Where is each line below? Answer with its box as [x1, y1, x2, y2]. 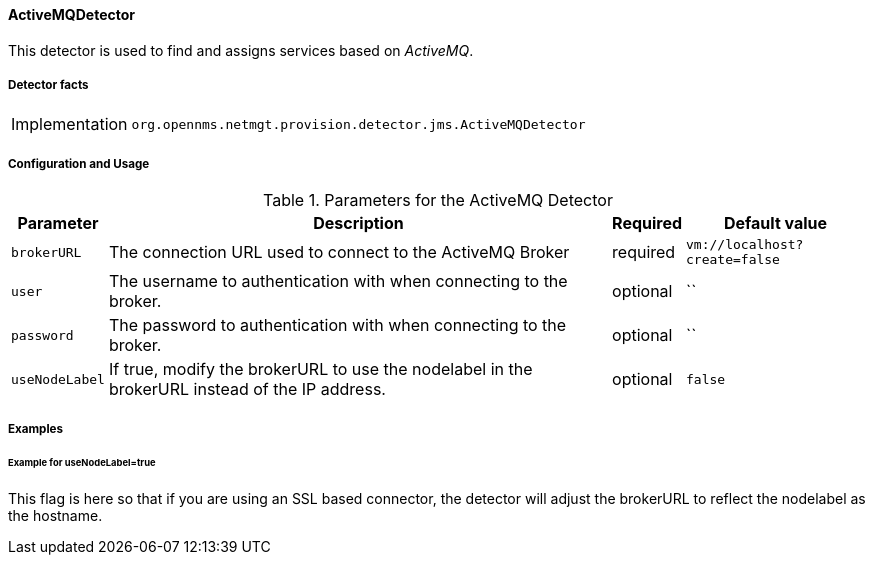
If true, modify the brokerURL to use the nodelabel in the [108, 359, 533, 380]
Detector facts [8, 78, 89, 92]
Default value [723, 213, 828, 234]
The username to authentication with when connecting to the [108, 271, 568, 292]
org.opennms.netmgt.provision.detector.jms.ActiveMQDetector [131, 116, 586, 132]
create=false [686, 252, 780, 268]
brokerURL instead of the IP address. [108, 379, 386, 400]
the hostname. [8, 507, 103, 525]
